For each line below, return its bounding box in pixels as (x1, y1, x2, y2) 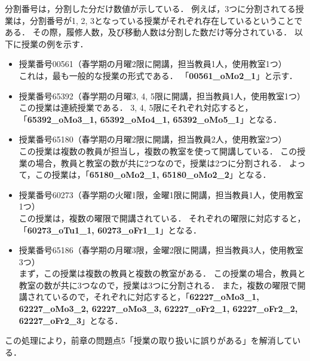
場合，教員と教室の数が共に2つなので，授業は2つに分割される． (35, 156, 287, 169)
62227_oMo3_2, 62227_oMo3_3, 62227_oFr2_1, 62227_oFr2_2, (19, 302, 298, 315)
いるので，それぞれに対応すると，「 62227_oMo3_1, (52, 290, 259, 303)
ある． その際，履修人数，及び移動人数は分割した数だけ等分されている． (5, 26, 292, 38)
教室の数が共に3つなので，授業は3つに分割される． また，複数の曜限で (19, 278, 297, 291)
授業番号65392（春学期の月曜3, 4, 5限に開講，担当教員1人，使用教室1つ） (19, 89, 305, 102)
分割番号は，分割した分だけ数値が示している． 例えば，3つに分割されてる (5, 2, 296, 14)
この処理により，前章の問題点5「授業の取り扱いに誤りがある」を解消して (5, 334, 293, 347)
